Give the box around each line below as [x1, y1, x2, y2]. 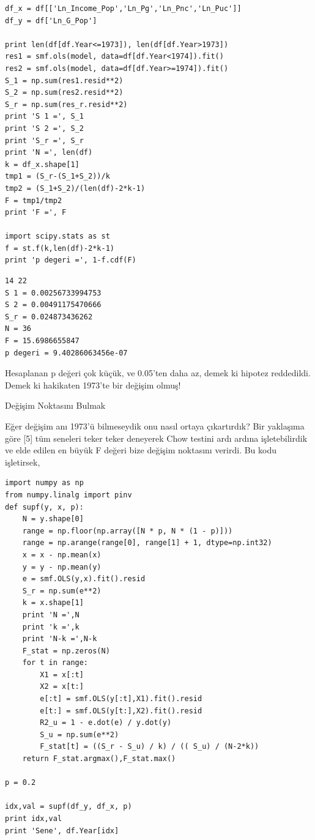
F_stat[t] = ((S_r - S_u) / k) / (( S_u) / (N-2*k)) [40, 742, 259, 751]
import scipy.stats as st [5, 232, 110, 241]
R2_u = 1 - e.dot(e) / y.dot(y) [40, 718, 172, 727]
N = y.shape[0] [22, 515, 84, 524]
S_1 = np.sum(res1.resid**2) [5, 76, 124, 85]
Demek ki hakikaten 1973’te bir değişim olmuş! [5, 378, 181, 391]
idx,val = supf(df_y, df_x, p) [5, 802, 132, 811]
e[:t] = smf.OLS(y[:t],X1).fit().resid [40, 694, 202, 704]
